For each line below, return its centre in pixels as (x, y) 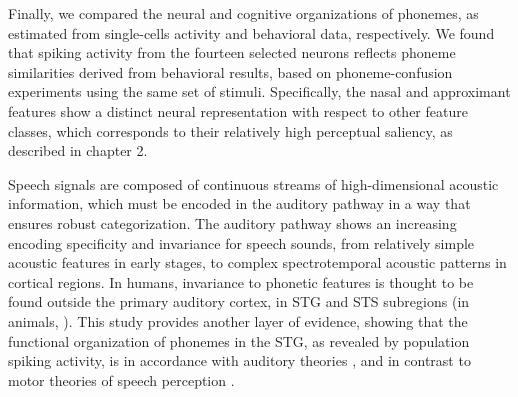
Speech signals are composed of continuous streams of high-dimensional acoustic (253, 183)
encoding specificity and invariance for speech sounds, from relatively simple (241, 242)
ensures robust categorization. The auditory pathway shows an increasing (232, 222)
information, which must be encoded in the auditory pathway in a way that (239, 203)
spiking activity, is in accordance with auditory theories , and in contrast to (239, 360)
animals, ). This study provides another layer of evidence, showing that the (238, 320)
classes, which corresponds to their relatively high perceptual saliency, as (230, 130)
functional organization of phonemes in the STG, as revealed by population (239, 340)
